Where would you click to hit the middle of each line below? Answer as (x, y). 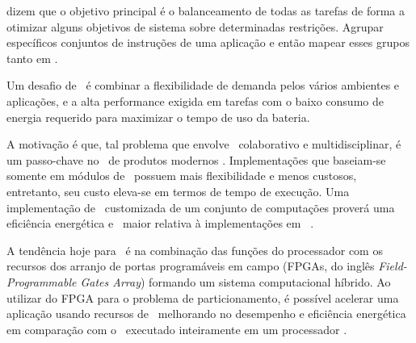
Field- (393, 266)
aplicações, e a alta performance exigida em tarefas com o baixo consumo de (195, 100)
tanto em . (32, 58)
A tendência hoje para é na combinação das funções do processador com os (195, 250)
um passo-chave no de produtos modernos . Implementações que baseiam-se (196, 159)
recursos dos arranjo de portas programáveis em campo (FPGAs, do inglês (191, 266)
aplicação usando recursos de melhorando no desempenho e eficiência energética (206, 314)
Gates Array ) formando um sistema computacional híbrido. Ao (235, 281)
